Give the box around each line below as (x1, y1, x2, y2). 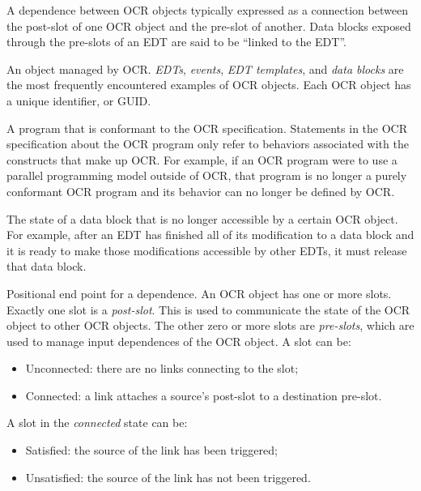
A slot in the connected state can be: (6, 414, 188, 431)
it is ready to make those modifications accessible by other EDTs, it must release (6, 241, 407, 258)
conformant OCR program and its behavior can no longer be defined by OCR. (6, 182, 395, 199)
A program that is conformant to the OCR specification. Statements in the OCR (6, 119, 407, 136)
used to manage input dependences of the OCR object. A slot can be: (6, 332, 351, 349)
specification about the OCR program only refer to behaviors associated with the (6, 135, 409, 152)
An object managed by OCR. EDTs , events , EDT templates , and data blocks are (6, 60, 404, 77)
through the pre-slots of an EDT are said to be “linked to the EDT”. (6, 33, 347, 50)
